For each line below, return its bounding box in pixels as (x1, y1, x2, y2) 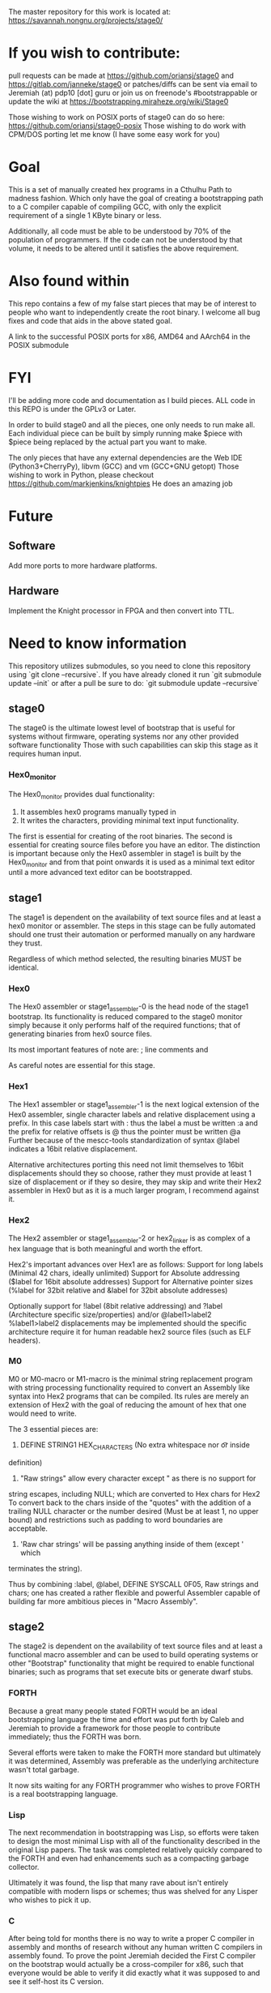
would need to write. (8, 1408, 77, 1418)
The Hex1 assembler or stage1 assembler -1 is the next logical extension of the (8, 1099, 260, 1111)
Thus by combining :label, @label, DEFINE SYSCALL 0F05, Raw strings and (8, 1579, 259, 1588)
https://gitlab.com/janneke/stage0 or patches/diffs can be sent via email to (8, 79, 257, 88)
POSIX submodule (8, 340, 70, 349)
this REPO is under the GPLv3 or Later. (8, 404, 136, 414)
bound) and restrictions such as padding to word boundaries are (8, 1515, 223, 1524)
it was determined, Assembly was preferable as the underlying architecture (8, 1755, 259, 1766)
